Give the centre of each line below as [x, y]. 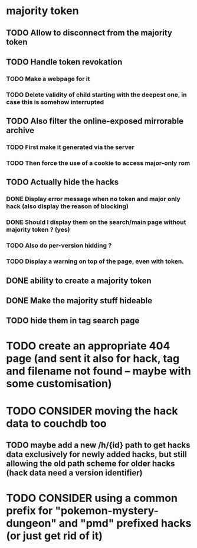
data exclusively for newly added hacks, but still [96, 454]
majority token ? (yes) [38, 230]
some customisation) [59, 384]
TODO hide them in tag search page [73, 321]
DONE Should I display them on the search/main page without [96, 222]
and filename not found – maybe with [99, 371]
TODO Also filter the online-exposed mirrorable [95, 121]
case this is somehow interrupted [55, 102]
